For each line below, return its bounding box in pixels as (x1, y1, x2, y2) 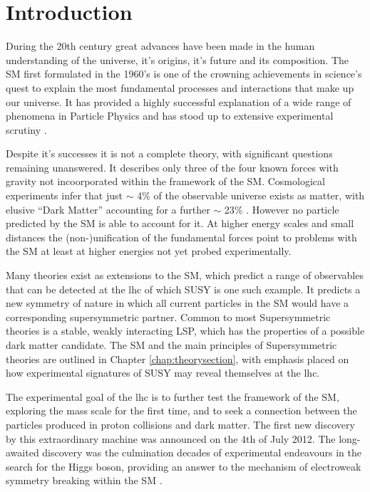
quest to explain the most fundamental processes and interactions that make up (6, 80, 354, 95)
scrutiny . (6, 122, 47, 137)
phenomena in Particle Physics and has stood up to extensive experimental (6, 108, 334, 123)
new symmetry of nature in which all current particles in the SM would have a (6, 295, 349, 310)
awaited (6, 445, 39, 460)
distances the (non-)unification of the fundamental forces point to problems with (6, 229, 357, 244)
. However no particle (246, 201, 339, 216)
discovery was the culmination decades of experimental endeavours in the (42, 445, 361, 460)
